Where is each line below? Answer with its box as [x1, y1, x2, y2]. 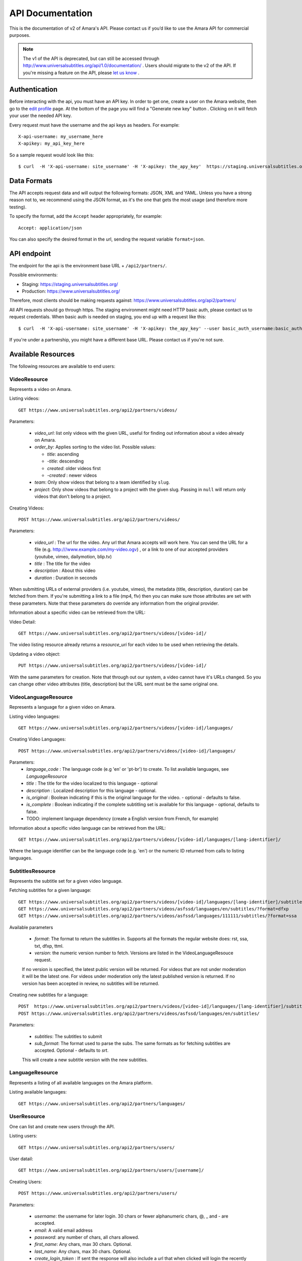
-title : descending [47, 458, 84, 464]
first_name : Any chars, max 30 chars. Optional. [34, 1241, 132, 1247]
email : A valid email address [34, 1227, 93, 1233]
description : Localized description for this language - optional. [26, 787, 157, 793]
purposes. [9, 32, 31, 38]
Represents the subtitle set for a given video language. [9, 878, 123, 884]
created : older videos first [47, 465, 101, 471]
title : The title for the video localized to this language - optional [26, 780, 158, 786]
